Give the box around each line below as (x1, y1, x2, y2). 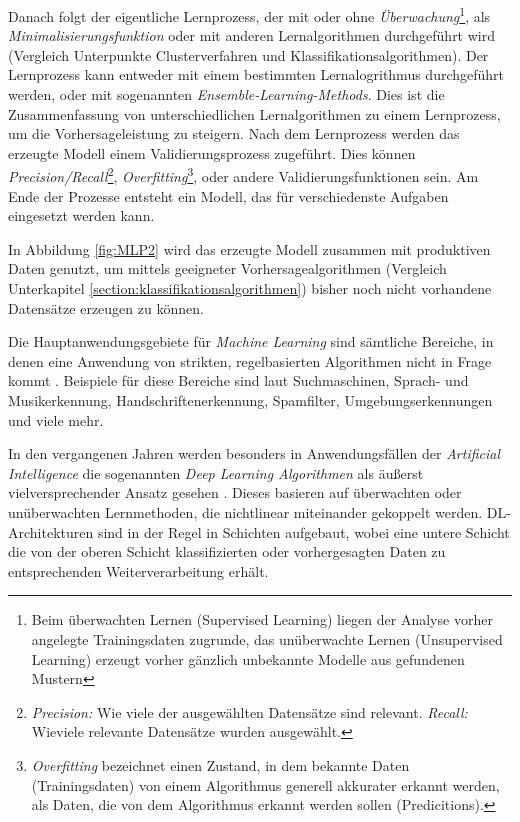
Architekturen (8, 521, 94, 542)
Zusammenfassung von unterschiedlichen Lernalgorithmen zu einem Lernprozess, (8, 103, 501, 124)
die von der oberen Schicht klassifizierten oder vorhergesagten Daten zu (8, 541, 446, 562)
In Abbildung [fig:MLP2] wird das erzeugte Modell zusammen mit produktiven (8, 238, 491, 259)
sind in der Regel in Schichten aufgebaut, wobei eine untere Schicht (97, 521, 510, 542)
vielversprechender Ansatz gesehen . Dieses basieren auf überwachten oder (8, 482, 462, 503)
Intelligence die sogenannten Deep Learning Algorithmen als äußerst (8, 462, 424, 483)
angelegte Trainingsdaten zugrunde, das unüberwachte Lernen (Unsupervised (31, 628, 503, 649)
